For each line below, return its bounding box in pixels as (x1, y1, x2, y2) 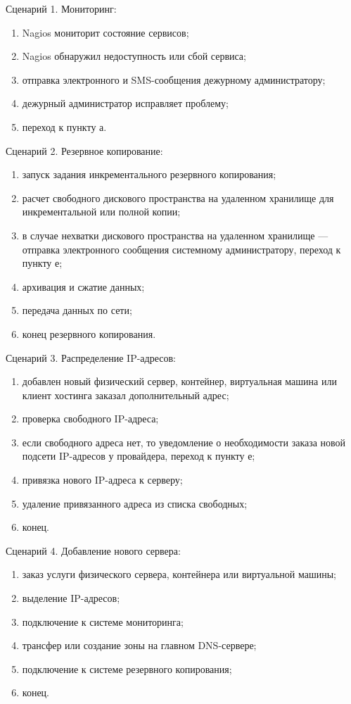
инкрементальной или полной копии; (22, 204, 181, 219)
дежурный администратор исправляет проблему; (22, 96, 229, 111)
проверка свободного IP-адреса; (22, 411, 159, 426)
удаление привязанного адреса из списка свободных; (22, 496, 248, 510)
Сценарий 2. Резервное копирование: (6, 143, 163, 158)
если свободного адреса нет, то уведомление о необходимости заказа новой (22, 434, 346, 449)
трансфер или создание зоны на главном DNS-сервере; (22, 638, 257, 653)
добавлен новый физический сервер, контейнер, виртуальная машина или (22, 374, 337, 389)
